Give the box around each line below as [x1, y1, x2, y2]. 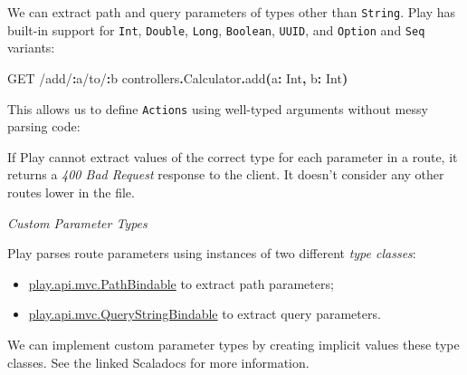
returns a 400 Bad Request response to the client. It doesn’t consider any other [7, 165, 444, 184]
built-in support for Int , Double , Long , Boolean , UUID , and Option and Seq [7, 20, 425, 39]
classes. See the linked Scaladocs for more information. [7, 352, 310, 371]
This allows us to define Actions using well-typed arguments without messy [7, 99, 428, 118]
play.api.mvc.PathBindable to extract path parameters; [28, 274, 334, 293]
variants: [7, 38, 55, 57]
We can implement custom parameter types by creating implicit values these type [7, 334, 460, 353]
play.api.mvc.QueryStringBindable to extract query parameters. [28, 304, 381, 323]
